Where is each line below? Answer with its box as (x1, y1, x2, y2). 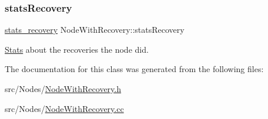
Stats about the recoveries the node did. (5, 43, 149, 55)
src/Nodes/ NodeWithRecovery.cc (5, 102, 124, 114)
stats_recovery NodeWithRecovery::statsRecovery (5, 23, 185, 36)
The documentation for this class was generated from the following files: (5, 63, 264, 75)
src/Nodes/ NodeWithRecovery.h (5, 83, 122, 94)
